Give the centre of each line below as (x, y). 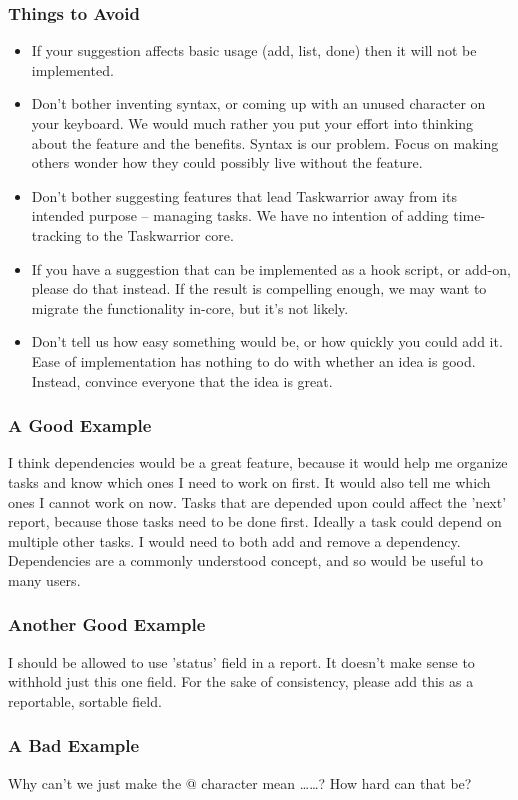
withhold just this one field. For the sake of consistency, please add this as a (241, 681)
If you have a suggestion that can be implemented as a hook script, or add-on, (271, 268)
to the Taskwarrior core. (160, 234)
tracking (56, 234)
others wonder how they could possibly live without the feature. (227, 162)
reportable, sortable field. (85, 700)
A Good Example (80, 425)
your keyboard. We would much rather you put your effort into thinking (252, 123)
